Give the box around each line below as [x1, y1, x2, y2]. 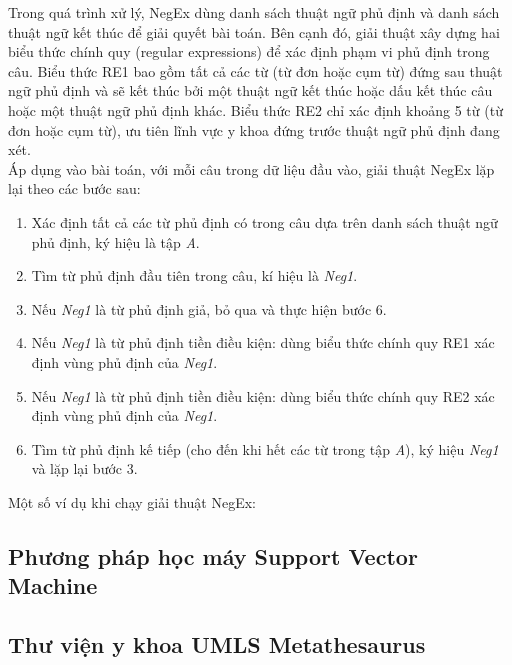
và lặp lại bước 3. [31, 458, 138, 479]
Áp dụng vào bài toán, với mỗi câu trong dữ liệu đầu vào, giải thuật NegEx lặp [8, 158, 495, 179]
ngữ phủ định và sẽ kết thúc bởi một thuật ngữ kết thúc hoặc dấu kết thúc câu [8, 80, 493, 101]
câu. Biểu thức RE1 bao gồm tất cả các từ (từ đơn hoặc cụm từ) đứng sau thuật [8, 60, 503, 81]
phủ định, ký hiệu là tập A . [31, 231, 200, 252]
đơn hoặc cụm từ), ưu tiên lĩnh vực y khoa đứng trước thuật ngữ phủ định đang [8, 119, 500, 140]
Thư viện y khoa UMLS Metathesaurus [8, 629, 426, 660]
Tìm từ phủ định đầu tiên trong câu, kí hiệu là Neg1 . [31, 265, 358, 286]
